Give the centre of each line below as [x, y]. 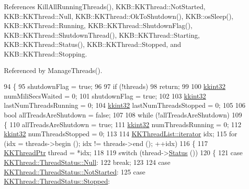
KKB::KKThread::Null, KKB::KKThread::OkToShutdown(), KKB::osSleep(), [119, 16]
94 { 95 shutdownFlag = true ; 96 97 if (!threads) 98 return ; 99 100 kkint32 [115, 86]
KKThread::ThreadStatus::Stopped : [57, 181]
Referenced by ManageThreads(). [53, 70]
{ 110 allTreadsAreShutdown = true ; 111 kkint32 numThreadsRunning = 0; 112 [123, 124]
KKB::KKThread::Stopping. [45, 53]
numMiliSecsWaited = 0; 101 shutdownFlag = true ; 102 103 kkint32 [105, 95]
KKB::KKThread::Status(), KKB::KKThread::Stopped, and [93, 44]
